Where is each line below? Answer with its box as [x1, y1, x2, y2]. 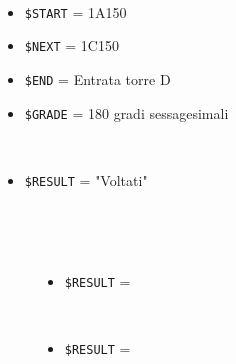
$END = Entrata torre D [24, 68, 171, 89]
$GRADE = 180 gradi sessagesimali [24, 102, 229, 123]
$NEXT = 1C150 [24, 35, 119, 56]
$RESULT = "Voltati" [24, 169, 148, 190]
